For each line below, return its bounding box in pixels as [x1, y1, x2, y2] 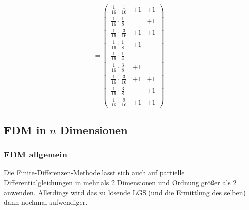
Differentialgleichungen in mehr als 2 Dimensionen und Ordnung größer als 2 [4, 177, 237, 188]
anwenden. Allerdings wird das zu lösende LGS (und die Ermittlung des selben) [4, 187, 246, 197]
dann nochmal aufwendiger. [4, 197, 88, 207]
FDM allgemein [4, 148, 67, 160]
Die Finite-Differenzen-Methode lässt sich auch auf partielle [4, 167, 185, 178]
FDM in [4, 122, 46, 137]
